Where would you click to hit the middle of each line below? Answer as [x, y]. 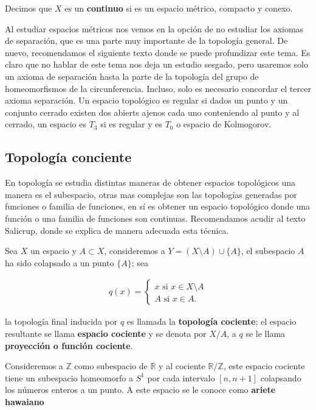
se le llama [266, 333]
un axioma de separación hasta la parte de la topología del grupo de [132, 76]
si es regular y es [131, 124]
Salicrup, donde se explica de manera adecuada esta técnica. [117, 230]
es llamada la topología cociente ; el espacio [211, 321]
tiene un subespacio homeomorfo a [69, 377]
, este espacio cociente [264, 366]
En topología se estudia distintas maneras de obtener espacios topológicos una [150, 182]
